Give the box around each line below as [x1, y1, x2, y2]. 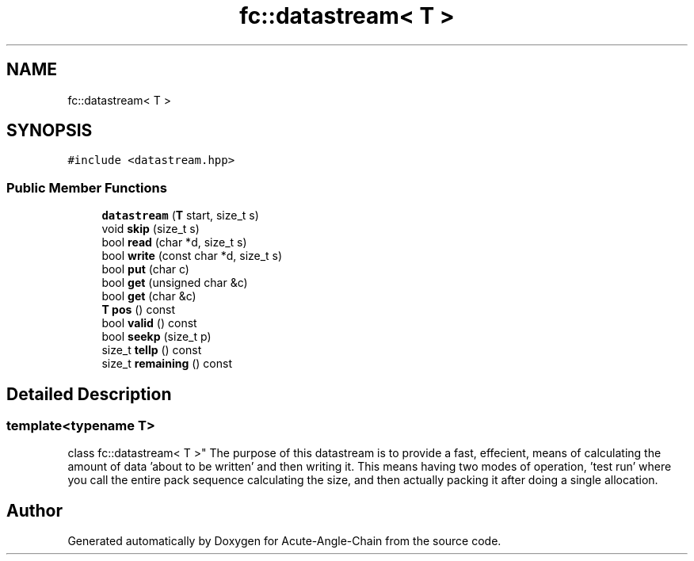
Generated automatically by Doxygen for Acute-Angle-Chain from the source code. [67, 534, 501, 548]
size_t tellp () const [101, 343, 202, 357]
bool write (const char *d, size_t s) [101, 249, 283, 263]
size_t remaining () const [101, 357, 232, 371]
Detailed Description [6, 384, 172, 404]
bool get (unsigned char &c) [101, 276, 248, 290]
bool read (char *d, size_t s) [101, 235, 247, 250]
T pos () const [101, 303, 176, 317]
